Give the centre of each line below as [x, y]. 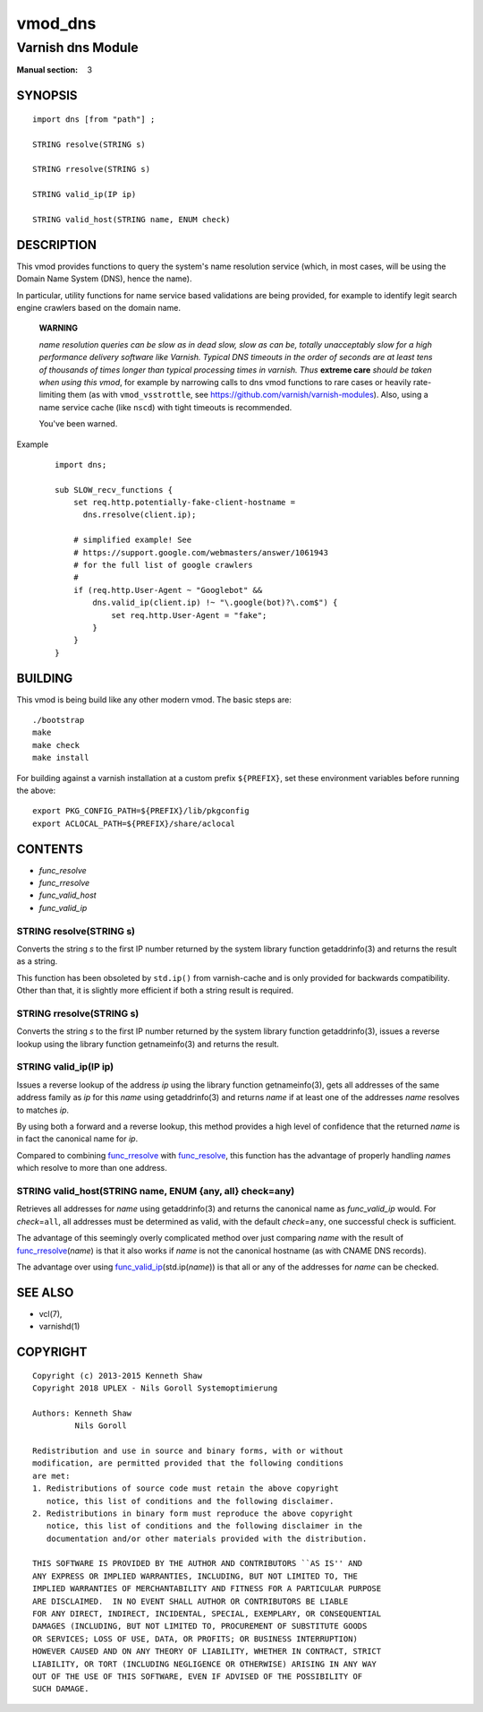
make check [56, 745]
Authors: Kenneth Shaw [82, 1413]
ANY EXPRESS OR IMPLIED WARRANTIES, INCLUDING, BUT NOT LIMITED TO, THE [195, 1576]
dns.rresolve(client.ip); [140, 515]
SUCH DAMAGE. [61, 1689]
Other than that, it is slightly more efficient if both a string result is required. [155, 991]
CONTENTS [50, 849]
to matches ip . [43, 1110]
